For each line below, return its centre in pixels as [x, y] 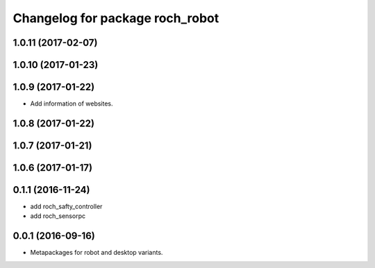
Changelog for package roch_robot [116, 18]
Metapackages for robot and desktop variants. [97, 253]
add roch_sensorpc [58, 216]
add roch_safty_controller [66, 207]
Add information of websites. [72, 103]
